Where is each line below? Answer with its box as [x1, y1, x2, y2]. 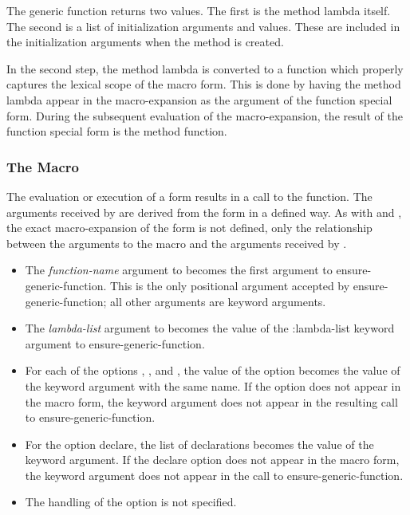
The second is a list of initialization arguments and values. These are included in [6, 18, 400, 34]
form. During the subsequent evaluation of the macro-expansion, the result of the [6, 107, 403, 124]
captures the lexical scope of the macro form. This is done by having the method [6, 76, 401, 92]
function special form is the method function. [6, 123, 227, 140]
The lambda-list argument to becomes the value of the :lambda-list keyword [25, 320, 395, 336]
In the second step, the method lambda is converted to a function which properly [6, 60, 404, 77]
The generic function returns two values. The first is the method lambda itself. [6, 2, 391, 18]
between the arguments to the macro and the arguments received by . [6, 234, 347, 251]
